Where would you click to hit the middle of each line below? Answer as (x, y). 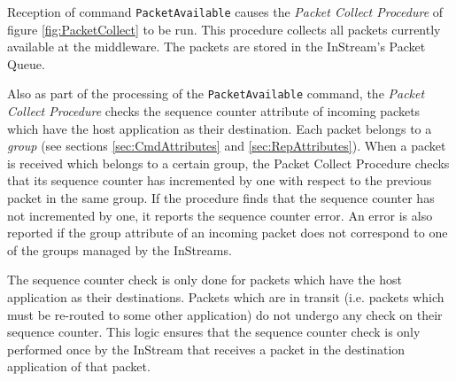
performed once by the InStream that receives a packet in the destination (206, 349)
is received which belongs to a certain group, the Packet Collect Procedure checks (228, 163)
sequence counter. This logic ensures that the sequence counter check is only (214, 332)
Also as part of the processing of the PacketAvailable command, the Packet (216, 93)
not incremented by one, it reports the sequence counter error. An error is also (220, 215)
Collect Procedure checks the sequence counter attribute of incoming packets (214, 111)
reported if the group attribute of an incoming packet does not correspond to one (228, 233)
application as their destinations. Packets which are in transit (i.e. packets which (226, 297)
